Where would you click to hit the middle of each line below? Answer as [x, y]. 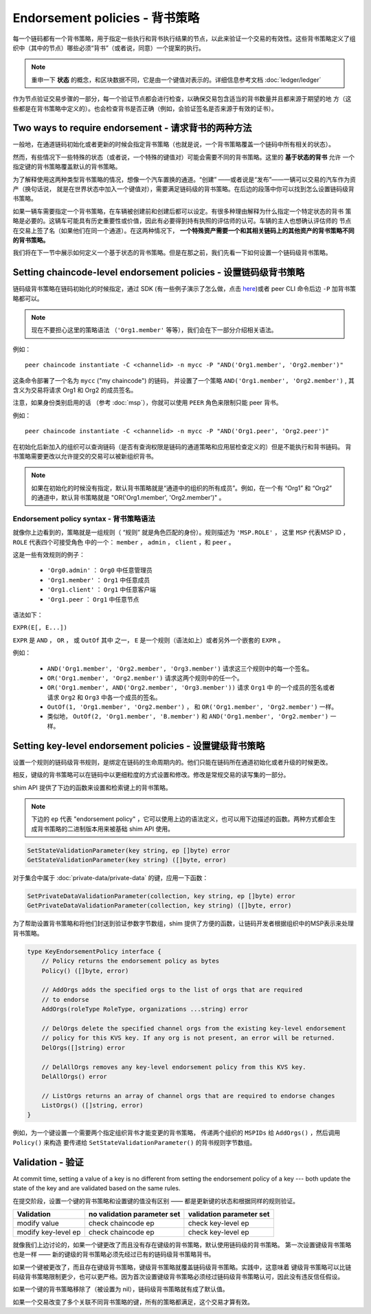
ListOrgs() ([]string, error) [92, 1106]
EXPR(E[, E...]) [40, 628]
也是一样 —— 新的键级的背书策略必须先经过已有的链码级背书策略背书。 [114, 1254]
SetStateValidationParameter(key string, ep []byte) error [128, 850]
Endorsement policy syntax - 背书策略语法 [84, 518]
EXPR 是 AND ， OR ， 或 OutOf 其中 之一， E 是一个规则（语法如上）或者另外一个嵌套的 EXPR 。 [148, 640]
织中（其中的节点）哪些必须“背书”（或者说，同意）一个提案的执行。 [109, 47]
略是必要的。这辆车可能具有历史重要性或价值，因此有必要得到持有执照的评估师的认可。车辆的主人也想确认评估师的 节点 [182, 221]
